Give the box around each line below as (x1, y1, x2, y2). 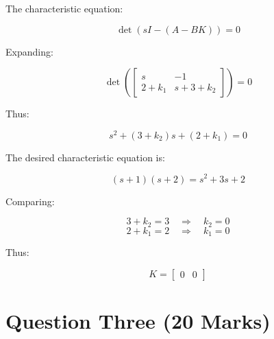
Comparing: (5, 194, 55, 208)
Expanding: (5, 44, 53, 58)
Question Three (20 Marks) (5, 306, 271, 334)
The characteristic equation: (5, 1, 123, 15)
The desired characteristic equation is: (5, 150, 165, 164)
